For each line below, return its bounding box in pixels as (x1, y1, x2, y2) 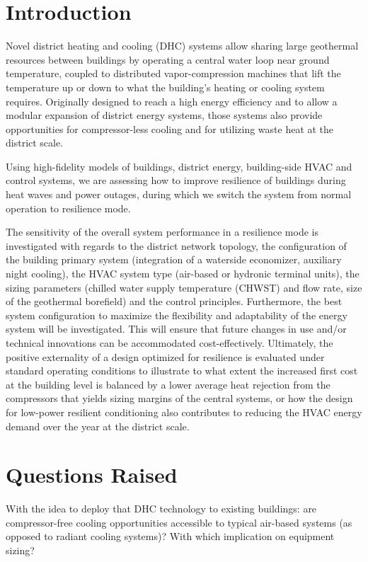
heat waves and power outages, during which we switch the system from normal (6, 187, 352, 202)
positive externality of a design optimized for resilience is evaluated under (6, 349, 325, 364)
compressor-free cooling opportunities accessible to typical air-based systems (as (6, 515, 352, 529)
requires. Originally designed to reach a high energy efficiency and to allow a (6, 93, 338, 108)
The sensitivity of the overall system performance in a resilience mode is (6, 224, 318, 239)
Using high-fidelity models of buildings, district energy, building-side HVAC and (6, 159, 352, 173)
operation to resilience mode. (6, 200, 131, 215)
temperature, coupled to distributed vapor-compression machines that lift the (6, 66, 341, 81)
